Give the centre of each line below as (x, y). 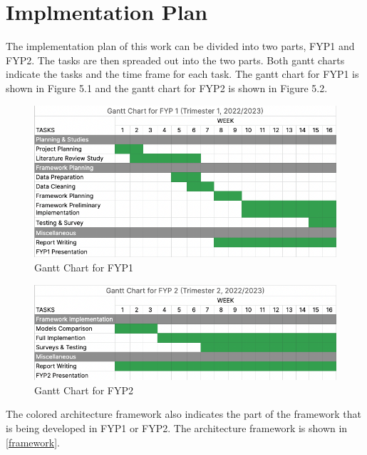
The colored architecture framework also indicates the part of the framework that (183, 414)
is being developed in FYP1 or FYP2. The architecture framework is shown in (177, 428)
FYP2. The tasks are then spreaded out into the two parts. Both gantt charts (175, 60)
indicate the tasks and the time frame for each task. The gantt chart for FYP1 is (182, 74)
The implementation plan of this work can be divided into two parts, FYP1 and (180, 46)
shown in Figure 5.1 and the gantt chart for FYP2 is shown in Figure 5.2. (167, 87)
